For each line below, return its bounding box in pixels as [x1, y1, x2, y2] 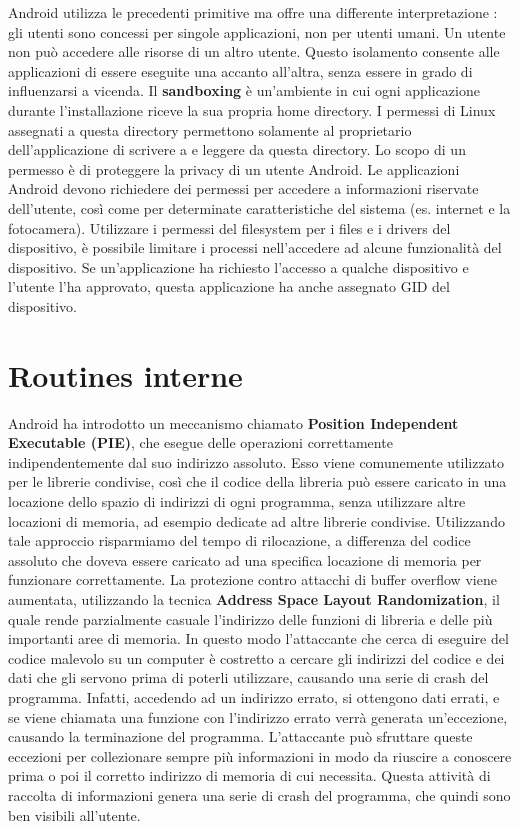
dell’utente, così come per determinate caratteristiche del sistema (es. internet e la [8, 197, 511, 218]
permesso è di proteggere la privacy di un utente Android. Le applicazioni [8, 158, 460, 179]
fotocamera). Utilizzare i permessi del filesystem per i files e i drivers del [8, 217, 451, 238]
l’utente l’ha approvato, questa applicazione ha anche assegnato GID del [8, 276, 450, 297]
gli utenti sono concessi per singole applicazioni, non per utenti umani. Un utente [8, 21, 506, 42]
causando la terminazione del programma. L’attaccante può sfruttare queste [8, 726, 473, 747]
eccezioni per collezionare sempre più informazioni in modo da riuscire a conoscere [8, 745, 512, 766]
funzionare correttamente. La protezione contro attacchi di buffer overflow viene [8, 569, 497, 590]
